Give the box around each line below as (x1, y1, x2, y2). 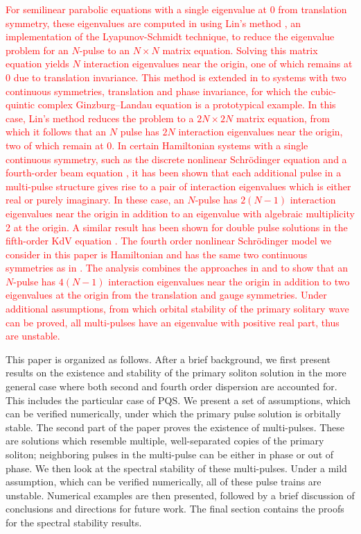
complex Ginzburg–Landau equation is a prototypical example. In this (37, 97, 336, 112)
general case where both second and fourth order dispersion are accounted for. (6, 379, 337, 394)
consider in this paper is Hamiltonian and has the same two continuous (6, 247, 308, 261)
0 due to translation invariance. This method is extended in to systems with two (6, 69, 346, 84)
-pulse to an (79, 42, 130, 57)
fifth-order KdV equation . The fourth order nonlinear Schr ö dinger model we (6, 233, 332, 248)
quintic (6, 97, 35, 112)
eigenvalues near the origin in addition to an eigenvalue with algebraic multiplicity (6, 206, 355, 220)
